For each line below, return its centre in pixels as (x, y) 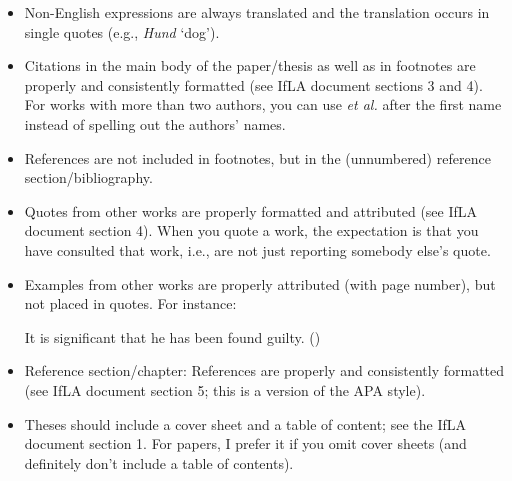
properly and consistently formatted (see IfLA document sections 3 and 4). (253, 84)
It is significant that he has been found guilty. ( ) (172, 336)
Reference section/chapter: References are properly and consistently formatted (264, 370)
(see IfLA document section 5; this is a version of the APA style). (225, 389)
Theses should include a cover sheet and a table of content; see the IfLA (245, 423)
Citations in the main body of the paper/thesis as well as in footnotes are (250, 65)
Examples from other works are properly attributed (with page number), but (260, 283)
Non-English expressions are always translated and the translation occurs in (257, 12)
